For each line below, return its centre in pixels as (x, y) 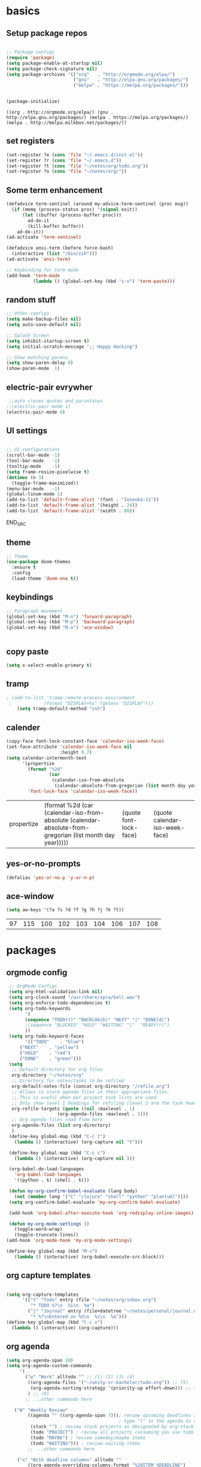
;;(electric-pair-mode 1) (38, 406)
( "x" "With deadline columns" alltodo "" (69, 1460)
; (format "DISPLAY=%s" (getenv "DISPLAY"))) (81, 703)
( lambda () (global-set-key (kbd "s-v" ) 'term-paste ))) (104, 281)
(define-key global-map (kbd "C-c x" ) (54, 1322)
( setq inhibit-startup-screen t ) (48, 341)
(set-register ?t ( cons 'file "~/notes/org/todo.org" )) (77, 166)
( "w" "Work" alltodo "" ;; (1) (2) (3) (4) (80, 1377)
